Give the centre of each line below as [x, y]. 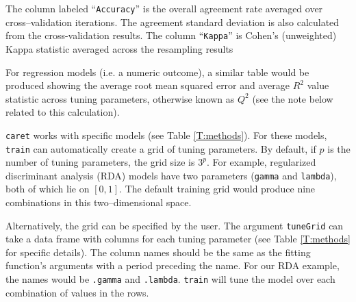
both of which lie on [48, 189]
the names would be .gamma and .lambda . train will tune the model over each [170, 279]
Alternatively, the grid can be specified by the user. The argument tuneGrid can [175, 225]
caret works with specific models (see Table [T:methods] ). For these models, [166, 135]
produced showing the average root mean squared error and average [148, 85]
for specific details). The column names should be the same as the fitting [158, 252]
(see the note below [293, 98]
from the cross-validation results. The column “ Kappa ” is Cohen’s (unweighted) [171, 35]
